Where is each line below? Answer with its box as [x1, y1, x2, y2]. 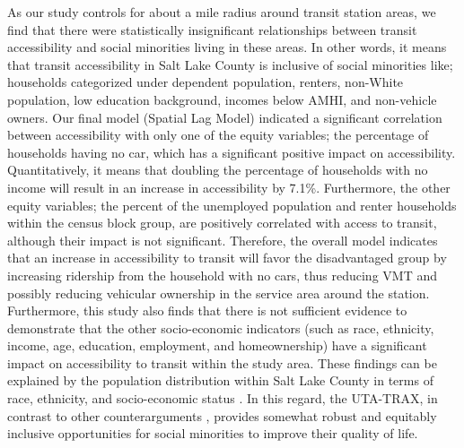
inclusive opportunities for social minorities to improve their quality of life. [7, 424, 418, 443]
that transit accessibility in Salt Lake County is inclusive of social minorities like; [7, 55, 453, 73]
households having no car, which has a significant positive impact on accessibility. [7, 142, 456, 161]
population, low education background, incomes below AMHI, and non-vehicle [7, 90, 437, 108]
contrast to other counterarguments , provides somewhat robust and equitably [7, 406, 437, 425]
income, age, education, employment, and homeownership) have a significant [7, 336, 427, 355]
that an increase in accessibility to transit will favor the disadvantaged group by [7, 248, 447, 267]
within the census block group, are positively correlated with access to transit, [7, 213, 437, 232]
